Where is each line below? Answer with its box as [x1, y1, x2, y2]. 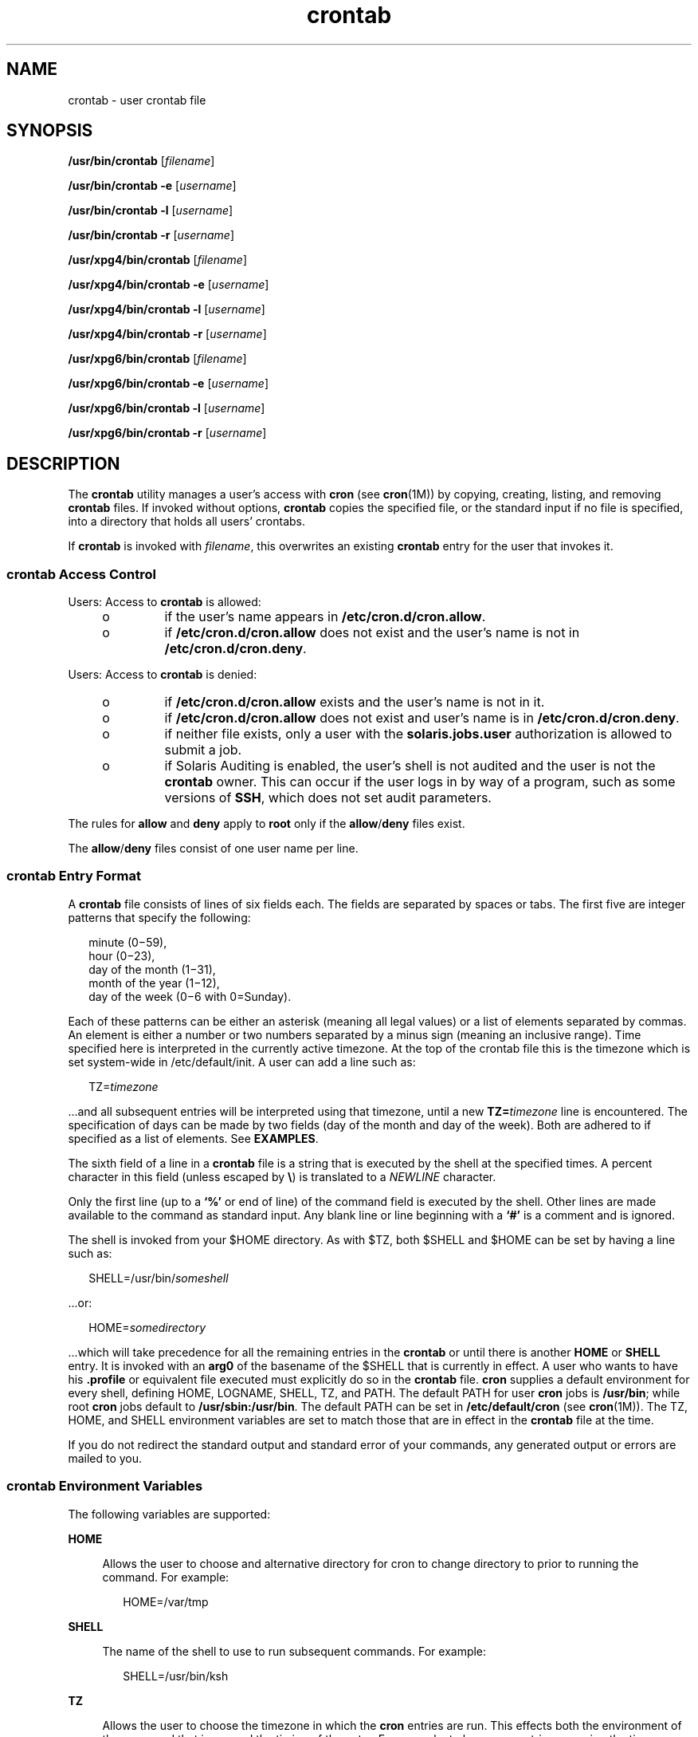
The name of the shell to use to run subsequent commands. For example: [102, 1644, 487, 1658]
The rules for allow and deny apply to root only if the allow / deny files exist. [68, 817, 465, 831]
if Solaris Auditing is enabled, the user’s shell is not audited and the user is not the [164, 758, 656, 774]
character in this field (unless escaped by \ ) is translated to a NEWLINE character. [68, 1169, 496, 1184]
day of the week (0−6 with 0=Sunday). [88, 989, 292, 1003]
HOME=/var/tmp [123, 1594, 209, 1609]
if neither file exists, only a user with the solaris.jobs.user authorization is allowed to [164, 726, 673, 742]
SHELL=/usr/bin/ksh [123, 1668, 229, 1683]
